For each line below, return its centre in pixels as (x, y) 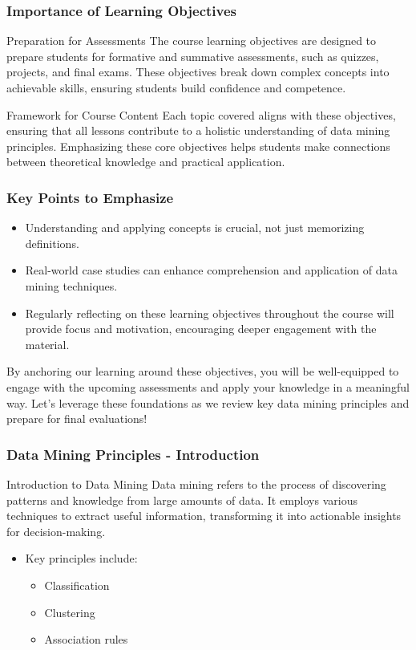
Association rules (86, 639)
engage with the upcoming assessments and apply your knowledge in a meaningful (208, 386)
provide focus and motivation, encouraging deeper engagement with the (201, 329)
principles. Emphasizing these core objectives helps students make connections (198, 146)
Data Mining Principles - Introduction (133, 454)
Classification (77, 585)
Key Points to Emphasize (90, 197)
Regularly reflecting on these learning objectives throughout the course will (210, 313)
